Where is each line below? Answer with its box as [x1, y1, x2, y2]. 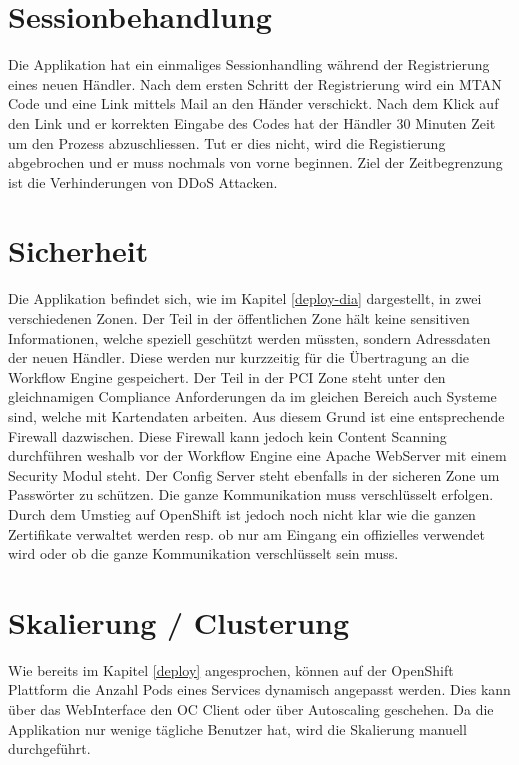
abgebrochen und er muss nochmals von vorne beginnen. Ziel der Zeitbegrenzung [8, 152, 503, 173]
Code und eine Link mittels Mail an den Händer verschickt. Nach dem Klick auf [8, 93, 499, 114]
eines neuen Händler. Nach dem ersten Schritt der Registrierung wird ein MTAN [8, 73, 502, 94]
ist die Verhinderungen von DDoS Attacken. [8, 171, 278, 192]
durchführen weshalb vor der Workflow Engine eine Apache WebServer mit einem [8, 445, 507, 466]
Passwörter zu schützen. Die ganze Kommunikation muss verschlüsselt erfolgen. [8, 484, 494, 505]
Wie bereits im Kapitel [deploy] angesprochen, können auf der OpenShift [8, 659, 454, 680]
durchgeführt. [8, 738, 91, 759]
